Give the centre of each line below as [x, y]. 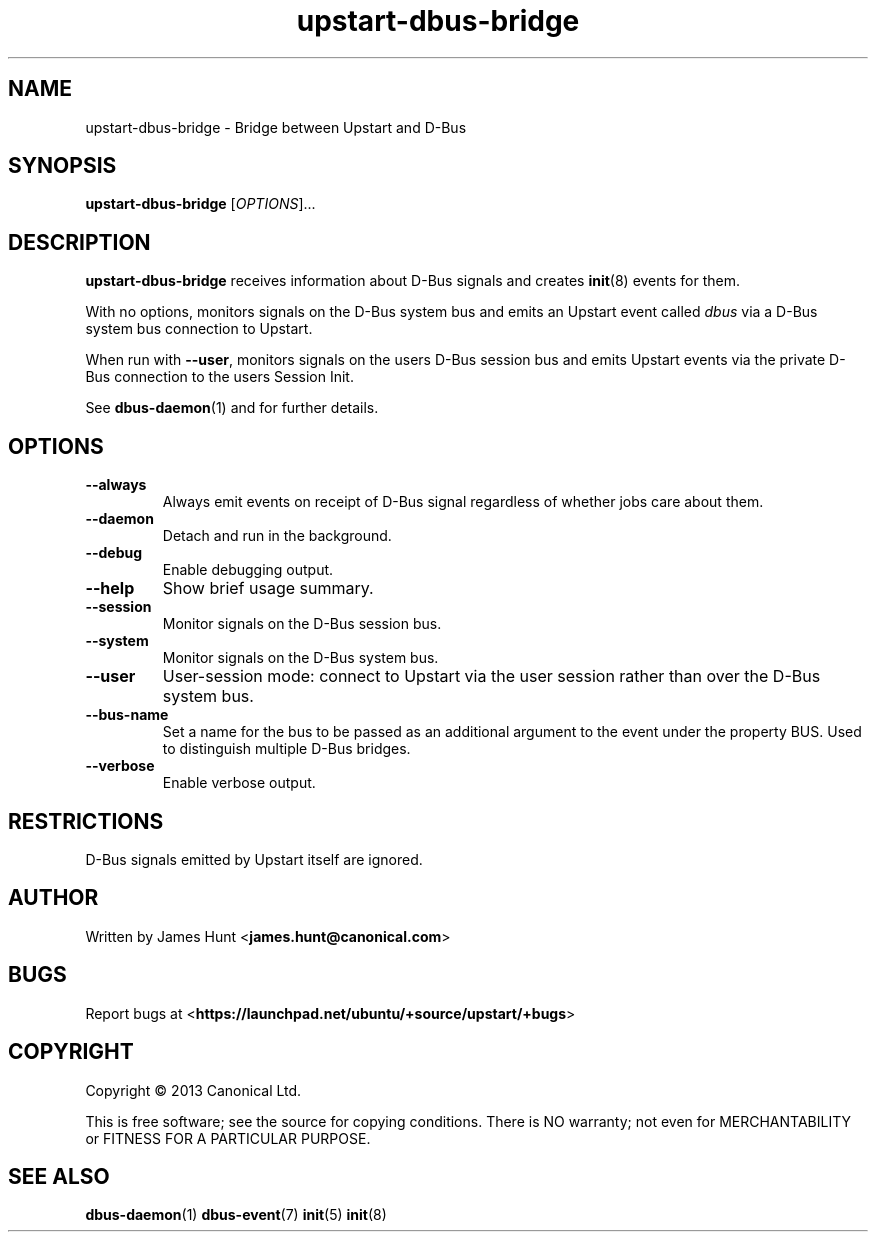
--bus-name [127, 715]
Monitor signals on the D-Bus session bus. [302, 624]
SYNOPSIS [62, 166]
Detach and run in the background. [277, 536]
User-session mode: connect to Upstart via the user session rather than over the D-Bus [491, 676]
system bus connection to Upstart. [199, 329]
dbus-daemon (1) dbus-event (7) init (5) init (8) [236, 1215]
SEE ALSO [59, 1176]
